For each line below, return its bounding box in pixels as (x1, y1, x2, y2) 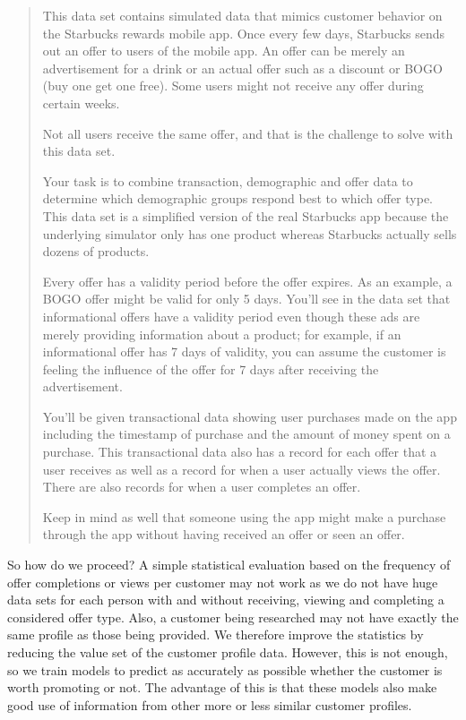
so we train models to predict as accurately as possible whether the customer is (7, 660, 443, 679)
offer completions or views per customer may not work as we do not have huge (7, 572, 438, 591)
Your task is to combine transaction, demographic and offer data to (42, 171, 413, 190)
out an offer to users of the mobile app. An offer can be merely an (42, 41, 405, 60)
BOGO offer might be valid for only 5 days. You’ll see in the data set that (42, 289, 451, 308)
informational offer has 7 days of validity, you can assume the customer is (42, 342, 446, 361)
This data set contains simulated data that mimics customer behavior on (42, 6, 443, 24)
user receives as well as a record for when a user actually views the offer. (42, 459, 441, 478)
